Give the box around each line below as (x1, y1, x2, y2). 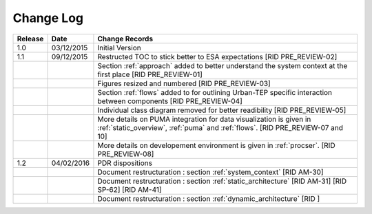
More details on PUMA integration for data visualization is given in (97, 114, 311, 124)
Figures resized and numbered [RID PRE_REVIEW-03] (97, 78, 271, 88)
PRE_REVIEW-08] (97, 149, 154, 158)
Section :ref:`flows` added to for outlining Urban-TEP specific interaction (97, 87, 333, 97)
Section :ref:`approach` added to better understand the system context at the (97, 61, 348, 70)
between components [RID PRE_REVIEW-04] (97, 96, 242, 106)
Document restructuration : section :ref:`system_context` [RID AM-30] (97, 167, 324, 177)
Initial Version (97, 43, 141, 52)
